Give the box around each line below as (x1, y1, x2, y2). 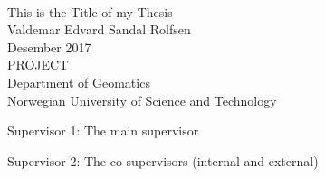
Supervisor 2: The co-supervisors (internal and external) (7, 151, 319, 170)
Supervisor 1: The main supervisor (7, 121, 199, 140)
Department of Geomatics (7, 72, 150, 91)
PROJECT (7, 55, 69, 74)
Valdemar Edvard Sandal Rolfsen (7, 20, 191, 39)
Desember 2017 (7, 37, 91, 56)
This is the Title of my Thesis (7, 2, 173, 21)
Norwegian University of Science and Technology (7, 90, 277, 109)
